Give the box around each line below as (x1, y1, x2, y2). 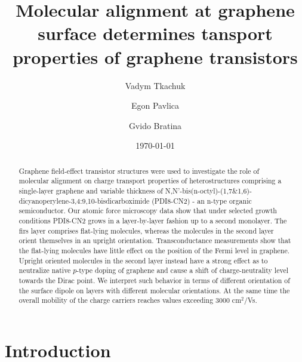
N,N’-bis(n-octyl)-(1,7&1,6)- (165, 185, 252, 195)
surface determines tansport (38, 21, 273, 45)
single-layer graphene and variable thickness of (19, 185, 163, 195)
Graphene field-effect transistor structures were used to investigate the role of (19, 165, 260, 176)
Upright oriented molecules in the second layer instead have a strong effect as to (19, 255, 268, 265)
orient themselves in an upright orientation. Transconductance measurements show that (19, 235, 291, 246)
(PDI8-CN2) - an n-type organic (152, 195, 252, 205)
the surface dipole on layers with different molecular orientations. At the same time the (19, 285, 290, 295)
